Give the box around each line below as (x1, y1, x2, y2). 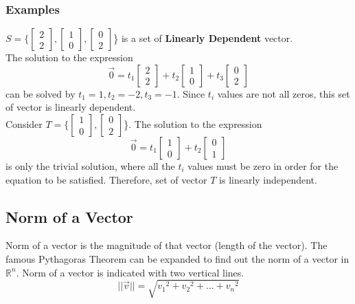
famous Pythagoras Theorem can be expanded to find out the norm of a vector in (5, 251, 350, 265)
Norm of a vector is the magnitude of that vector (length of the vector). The (5, 238, 328, 252)
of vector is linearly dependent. (5, 100, 136, 114)
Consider (5, 117, 43, 131)
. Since (176, 86, 205, 100)
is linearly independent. (219, 172, 317, 186)
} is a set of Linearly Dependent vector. (113, 31, 293, 45)
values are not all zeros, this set (217, 86, 350, 100)
